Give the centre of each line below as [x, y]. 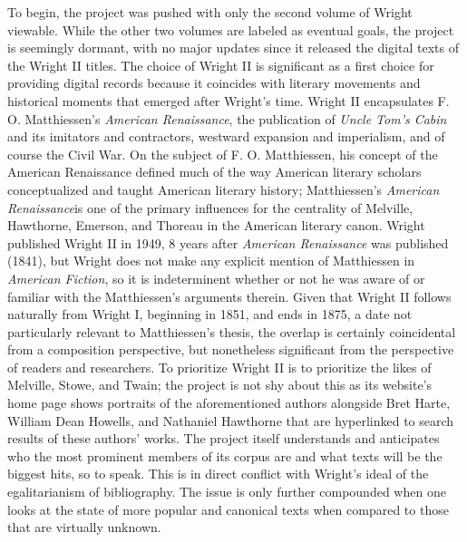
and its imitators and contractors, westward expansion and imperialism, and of [226, 136]
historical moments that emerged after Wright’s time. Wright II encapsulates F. [229, 100]
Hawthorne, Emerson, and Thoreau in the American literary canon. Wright [216, 225]
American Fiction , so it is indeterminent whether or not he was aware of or [216, 278]
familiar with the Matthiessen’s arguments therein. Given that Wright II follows [229, 296]
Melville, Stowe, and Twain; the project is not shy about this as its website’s [220, 385]
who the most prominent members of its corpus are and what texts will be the [225, 455]
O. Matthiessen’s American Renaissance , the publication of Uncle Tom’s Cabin [227, 118]
